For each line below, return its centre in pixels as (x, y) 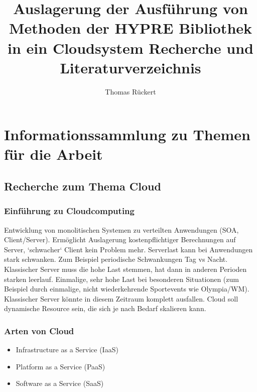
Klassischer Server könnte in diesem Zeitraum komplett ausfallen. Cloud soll (121, 298)
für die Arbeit (53, 154)
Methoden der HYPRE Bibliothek (131, 28)
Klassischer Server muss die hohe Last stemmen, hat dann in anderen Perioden (125, 269)
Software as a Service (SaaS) (60, 383)
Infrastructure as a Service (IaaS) (67, 350)
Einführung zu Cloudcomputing (69, 211)
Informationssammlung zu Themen (127, 134)
